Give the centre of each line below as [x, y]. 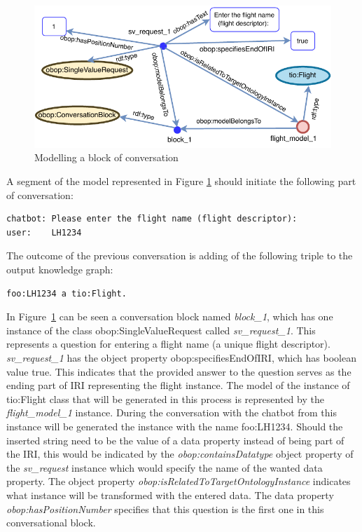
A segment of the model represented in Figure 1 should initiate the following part [181, 181]
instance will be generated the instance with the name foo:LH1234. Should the [175, 426]
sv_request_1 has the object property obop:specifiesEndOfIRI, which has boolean [181, 358]
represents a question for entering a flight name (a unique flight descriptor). [168, 344]
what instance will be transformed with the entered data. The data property [170, 495]
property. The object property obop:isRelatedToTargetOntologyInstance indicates [179, 481]
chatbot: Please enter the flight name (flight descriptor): [152, 219]
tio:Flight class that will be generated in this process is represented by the [165, 398]
